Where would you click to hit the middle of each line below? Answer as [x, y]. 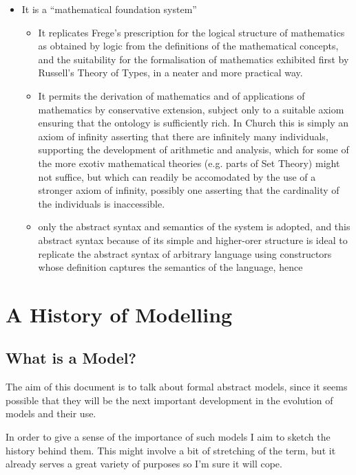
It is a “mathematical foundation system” [109, 9]
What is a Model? [71, 358]
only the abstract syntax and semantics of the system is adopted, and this [194, 227]
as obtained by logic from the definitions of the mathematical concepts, [188, 46]
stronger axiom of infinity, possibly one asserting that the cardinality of [189, 190]
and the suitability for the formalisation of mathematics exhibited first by [193, 59]
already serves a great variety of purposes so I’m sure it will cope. [144, 464]
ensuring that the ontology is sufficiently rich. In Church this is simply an [193, 123]
